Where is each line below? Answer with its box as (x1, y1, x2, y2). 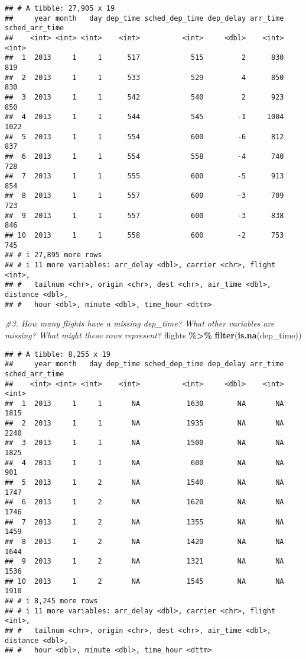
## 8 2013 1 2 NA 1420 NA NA (5, 538, 284, 546)
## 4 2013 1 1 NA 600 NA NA (5, 458, 284, 467)
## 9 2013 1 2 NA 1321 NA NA (5, 557, 284, 566)
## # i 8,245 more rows (5, 596, 98, 605)
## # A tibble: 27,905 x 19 (5, 4, 115, 12)
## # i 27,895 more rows (5, 251, 102, 260)
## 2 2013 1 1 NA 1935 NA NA (5, 419, 284, 428)
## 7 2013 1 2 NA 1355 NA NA (5, 517, 284, 526)
